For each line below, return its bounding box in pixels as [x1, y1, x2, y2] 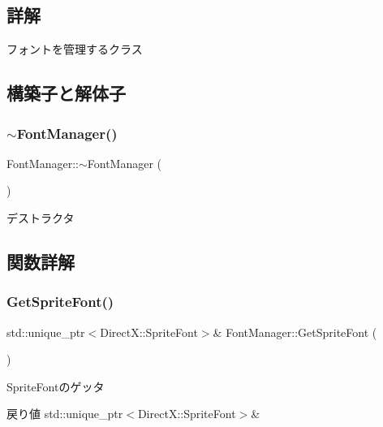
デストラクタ [6, 209, 75, 226]
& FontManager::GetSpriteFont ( [213, 323, 377, 340]
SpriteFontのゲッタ [6, 377, 105, 395]
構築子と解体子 [6, 80, 126, 106]
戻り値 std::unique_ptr [6, 405, 123, 422]
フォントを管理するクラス [6, 41, 143, 58]
